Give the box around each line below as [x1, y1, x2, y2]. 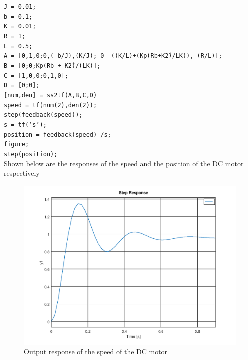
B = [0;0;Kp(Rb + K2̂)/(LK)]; [4, 62, 101, 69]
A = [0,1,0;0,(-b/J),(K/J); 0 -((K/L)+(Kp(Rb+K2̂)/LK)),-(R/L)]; [4, 52, 222, 60]
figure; [4, 141, 29, 148]
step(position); [4, 150, 58, 158]
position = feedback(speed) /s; [4, 131, 111, 138]
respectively [4, 168, 40, 178]
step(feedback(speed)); [4, 111, 83, 119]
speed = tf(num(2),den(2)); [4, 101, 97, 109]
